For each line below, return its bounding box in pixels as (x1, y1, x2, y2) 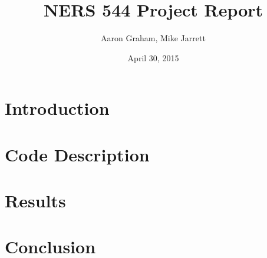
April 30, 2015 (127, 51, 179, 64)
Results (5, 188, 66, 213)
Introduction (5, 96, 110, 120)
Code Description (5, 142, 150, 166)
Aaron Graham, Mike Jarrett (101, 32, 206, 44)
